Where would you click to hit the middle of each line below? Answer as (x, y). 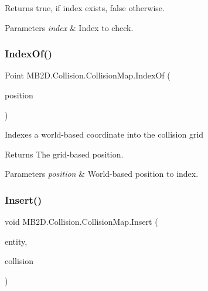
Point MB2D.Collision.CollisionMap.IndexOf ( (88, 75)
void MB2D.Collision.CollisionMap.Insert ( (81, 222)
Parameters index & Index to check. (69, 27)
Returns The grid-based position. (64, 154)
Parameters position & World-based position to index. (102, 174)
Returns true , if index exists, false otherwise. (85, 8)
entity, (16, 241)
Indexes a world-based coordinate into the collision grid (104, 134)
